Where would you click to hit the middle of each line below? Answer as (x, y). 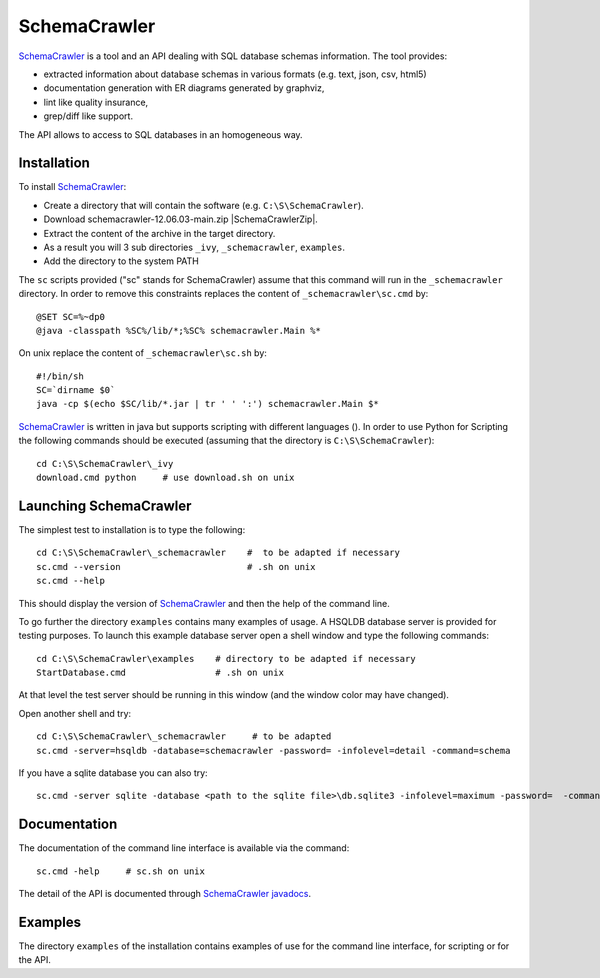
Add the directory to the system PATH (121, 261)
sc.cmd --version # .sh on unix (176, 566)
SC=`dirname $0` (76, 390)
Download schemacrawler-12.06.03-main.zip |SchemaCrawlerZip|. (181, 219)
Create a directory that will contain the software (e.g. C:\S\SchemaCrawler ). (203, 205)
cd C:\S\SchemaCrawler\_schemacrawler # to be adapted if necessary (218, 553)
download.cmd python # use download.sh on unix (165, 478)
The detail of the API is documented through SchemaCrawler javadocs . (165, 894)
